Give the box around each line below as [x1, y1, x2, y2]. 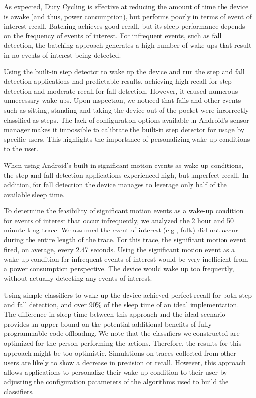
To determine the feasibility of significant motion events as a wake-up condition [4, 205, 244, 216]
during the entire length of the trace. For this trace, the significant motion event [4, 234, 246, 245]
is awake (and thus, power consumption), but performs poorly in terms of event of [4, 11, 252, 21]
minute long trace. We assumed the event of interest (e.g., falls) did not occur [4, 225, 238, 235]
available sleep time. [4, 189, 64, 199]
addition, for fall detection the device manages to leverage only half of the [4, 179, 227, 190]
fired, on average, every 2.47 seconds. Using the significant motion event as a [4, 244, 235, 254]
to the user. [4, 143, 39, 154]
